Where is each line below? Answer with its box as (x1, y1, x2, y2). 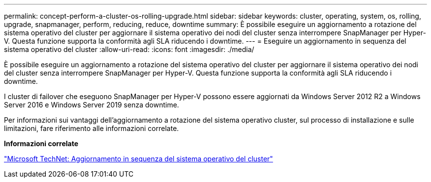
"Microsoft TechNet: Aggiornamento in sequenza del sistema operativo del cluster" (4, 155, 273, 163)
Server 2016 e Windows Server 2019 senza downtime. (4, 101, 179, 109)
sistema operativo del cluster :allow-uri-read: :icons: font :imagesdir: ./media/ (4, 45, 254, 53)
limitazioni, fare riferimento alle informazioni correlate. (4, 124, 179, 132)
